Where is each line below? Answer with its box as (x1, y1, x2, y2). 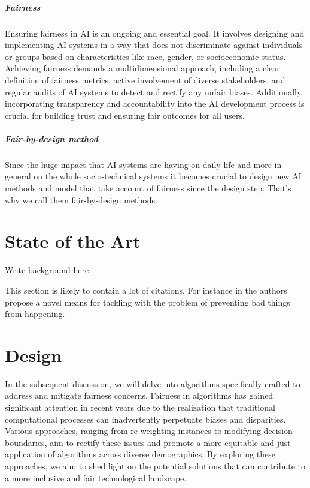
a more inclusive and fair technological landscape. (5, 471, 187, 484)
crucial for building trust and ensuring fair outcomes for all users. (5, 109, 245, 121)
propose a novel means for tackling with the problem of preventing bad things (5, 295, 290, 308)
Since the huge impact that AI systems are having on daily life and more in (5, 158, 282, 170)
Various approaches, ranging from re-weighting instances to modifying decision (5, 424, 293, 437)
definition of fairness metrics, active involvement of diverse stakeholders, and (5, 73, 285, 86)
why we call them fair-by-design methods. (5, 193, 157, 206)
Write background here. (5, 264, 92, 276)
